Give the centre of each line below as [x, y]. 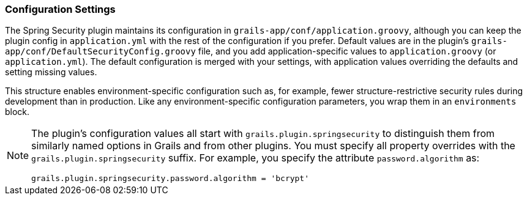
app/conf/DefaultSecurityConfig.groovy [100, 52]
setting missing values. [51, 72]
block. [17, 112]
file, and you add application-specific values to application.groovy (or [347, 51]
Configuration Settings [60, 9]
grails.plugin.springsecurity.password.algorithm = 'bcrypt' [170, 179]
